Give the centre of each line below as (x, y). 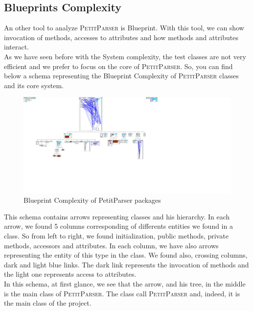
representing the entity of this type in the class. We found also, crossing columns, (126, 255)
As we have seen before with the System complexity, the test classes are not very (125, 56)
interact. (16, 47)
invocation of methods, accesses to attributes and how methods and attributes (121, 37)
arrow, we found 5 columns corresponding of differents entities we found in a (118, 226)
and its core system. (34, 85)
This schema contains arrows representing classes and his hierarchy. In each (117, 216)
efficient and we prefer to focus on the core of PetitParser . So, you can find (118, 66)
